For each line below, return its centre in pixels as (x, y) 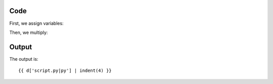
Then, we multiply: (29, 32)
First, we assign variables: (36, 23)
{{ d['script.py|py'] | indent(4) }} (65, 71)
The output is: (24, 59)
